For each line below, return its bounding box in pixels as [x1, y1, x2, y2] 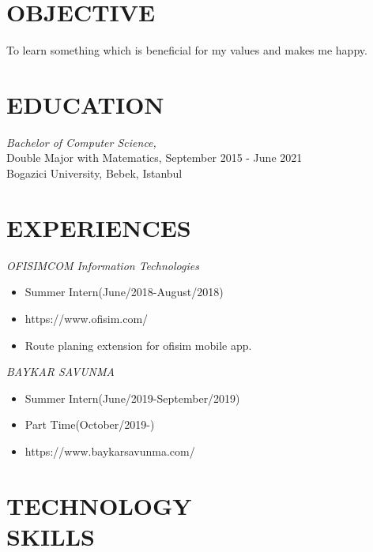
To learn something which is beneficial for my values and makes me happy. [6, 42, 367, 58]
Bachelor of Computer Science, [6, 133, 156, 150]
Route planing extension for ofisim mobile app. [24, 336, 252, 353]
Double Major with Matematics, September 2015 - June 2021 [6, 149, 303, 166]
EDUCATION [6, 88, 164, 120]
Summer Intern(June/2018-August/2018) [24, 284, 224, 300]
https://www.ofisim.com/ [24, 310, 149, 326]
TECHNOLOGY [6, 489, 192, 521]
